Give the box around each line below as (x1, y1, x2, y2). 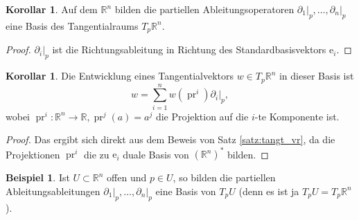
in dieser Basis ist (279, 68, 354, 83)
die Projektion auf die (155, 109, 249, 123)
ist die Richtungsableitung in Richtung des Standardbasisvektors (52, 42, 326, 57)
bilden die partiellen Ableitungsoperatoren (114, 2, 295, 16)
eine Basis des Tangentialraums (6, 18, 139, 33)
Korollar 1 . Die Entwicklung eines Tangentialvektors (6, 68, 234, 83)
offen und (107, 170, 147, 185)
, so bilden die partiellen (173, 170, 276, 185)
